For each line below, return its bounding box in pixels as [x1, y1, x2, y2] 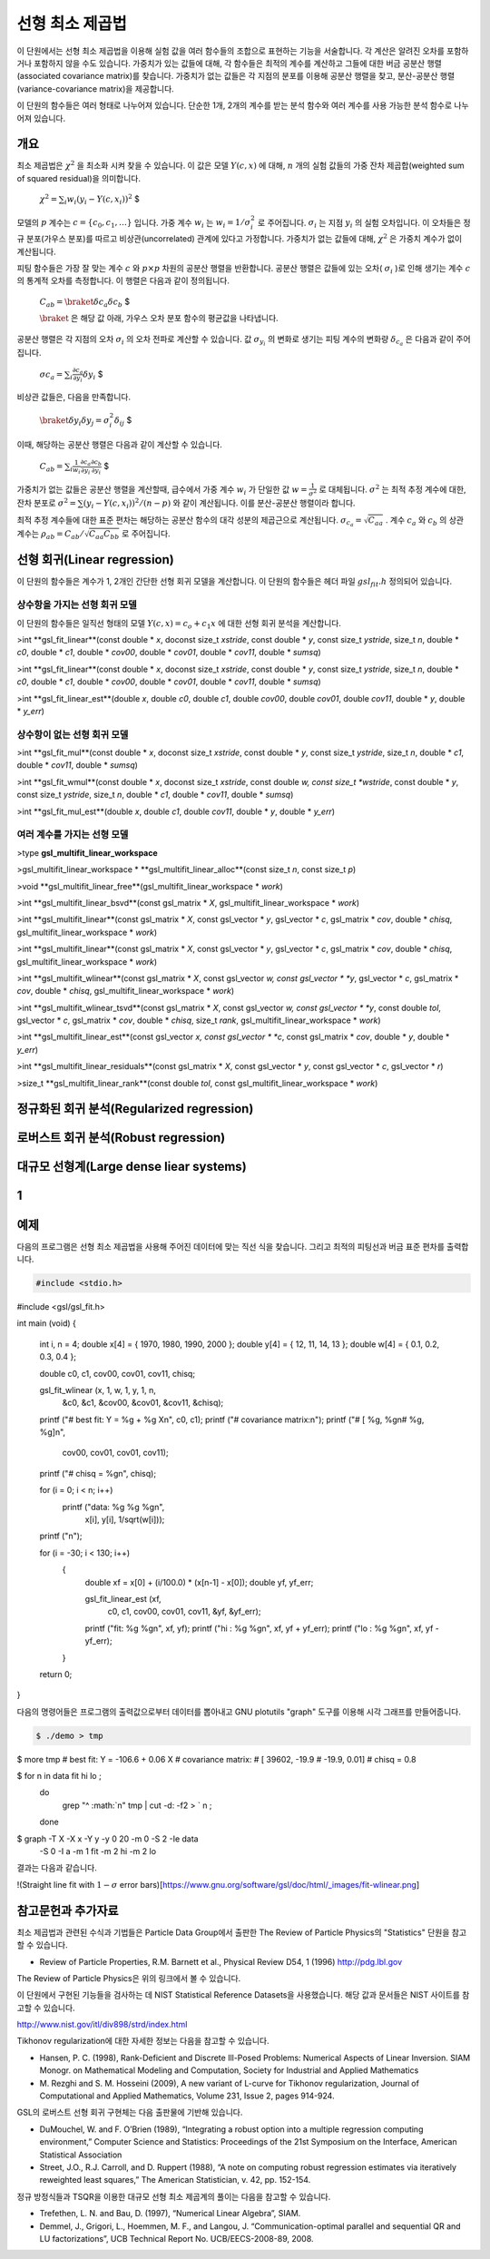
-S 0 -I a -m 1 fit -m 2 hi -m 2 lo [39, 1846, 157, 1857]
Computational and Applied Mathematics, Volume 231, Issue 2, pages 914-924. [39, 2090, 335, 2101]
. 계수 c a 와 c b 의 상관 [386, 514, 465, 527]
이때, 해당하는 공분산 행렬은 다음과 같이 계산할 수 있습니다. [16, 438, 222, 449]
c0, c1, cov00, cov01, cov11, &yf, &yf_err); [107, 1606, 261, 1617]
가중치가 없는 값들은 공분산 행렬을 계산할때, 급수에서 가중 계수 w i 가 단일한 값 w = [16, 484, 308, 496]
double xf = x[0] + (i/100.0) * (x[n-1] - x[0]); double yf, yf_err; [84, 1576, 314, 1587]
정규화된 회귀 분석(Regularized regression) [16, 1101, 254, 1116]
